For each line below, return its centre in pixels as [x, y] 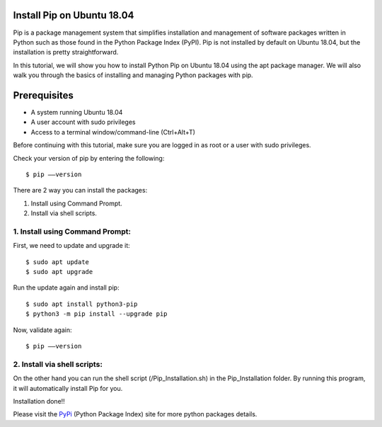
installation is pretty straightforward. [66, 52]
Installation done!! [39, 401]
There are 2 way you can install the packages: [80, 190]
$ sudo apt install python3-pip [82, 304]
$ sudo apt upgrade [59, 272]
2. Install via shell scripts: [58, 364]
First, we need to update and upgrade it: [71, 246]
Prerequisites [43, 95]
